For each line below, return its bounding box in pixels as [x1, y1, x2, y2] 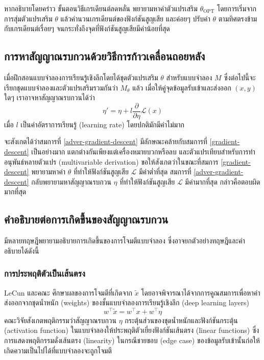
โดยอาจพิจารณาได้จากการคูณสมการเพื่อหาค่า [141, 287, 260, 298]
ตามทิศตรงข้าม [218, 13, 257, 24]
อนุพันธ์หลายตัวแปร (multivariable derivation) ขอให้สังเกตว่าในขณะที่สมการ [4, 156, 219, 167]
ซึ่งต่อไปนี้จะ [224, 72, 256, 82]
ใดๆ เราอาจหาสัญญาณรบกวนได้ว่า [4, 92, 95, 103]
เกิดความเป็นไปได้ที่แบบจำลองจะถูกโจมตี [4, 345, 112, 355]
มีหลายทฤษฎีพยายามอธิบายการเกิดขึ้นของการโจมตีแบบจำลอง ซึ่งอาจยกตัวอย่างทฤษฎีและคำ [4, 235, 245, 246]
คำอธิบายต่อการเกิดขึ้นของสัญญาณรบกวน [4, 211, 169, 227]
